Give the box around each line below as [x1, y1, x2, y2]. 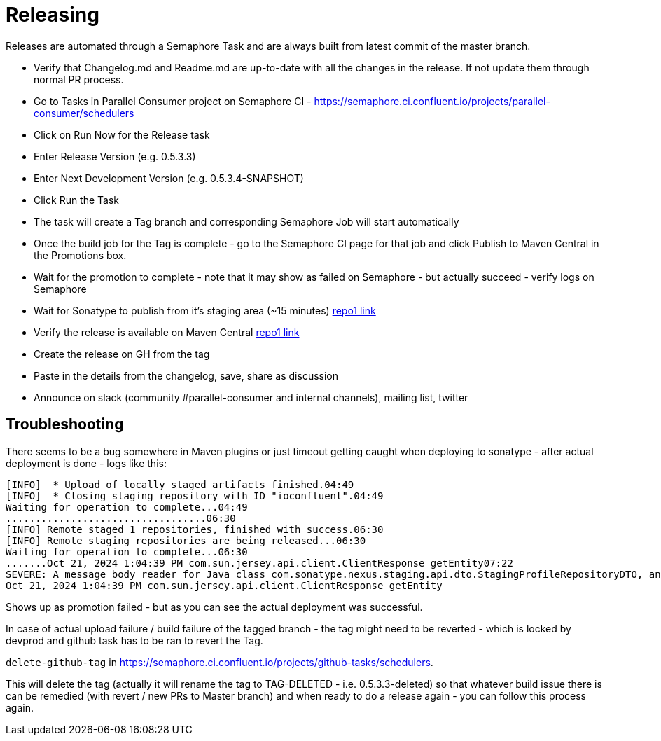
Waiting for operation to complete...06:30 [6, 546, 248, 558]
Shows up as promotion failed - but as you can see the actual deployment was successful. [6, 600, 423, 613]
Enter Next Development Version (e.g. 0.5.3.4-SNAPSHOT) [34, 172, 304, 184]
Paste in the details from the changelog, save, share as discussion [34, 369, 339, 382]
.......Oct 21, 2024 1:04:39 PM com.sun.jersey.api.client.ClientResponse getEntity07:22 [6, 557, 513, 569]
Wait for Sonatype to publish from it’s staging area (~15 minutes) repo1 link [34, 304, 376, 317]
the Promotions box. [34, 249, 127, 261]
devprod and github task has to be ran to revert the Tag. [6, 634, 263, 646]
